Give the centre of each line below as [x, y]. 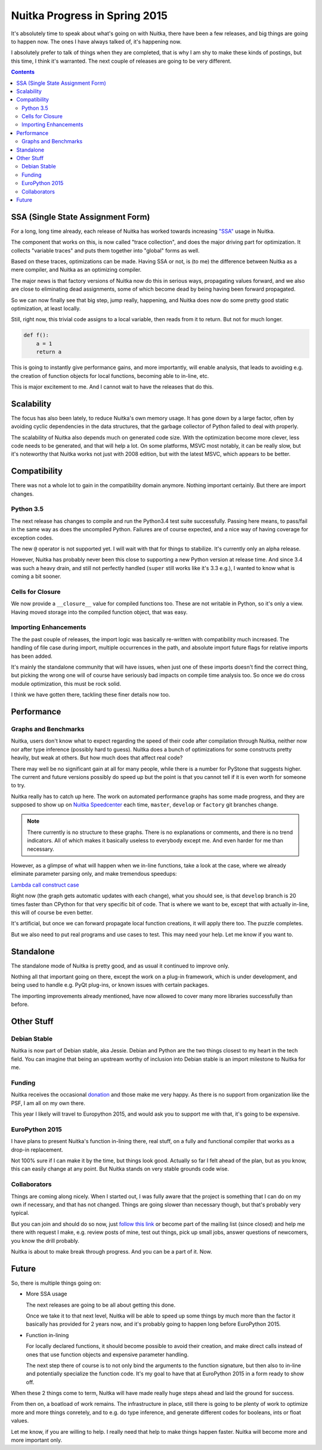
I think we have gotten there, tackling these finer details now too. [91, 695]
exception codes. [32, 538]
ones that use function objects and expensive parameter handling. [107, 1354]
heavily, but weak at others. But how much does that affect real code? [97, 758]
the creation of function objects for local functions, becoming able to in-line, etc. [110, 375]
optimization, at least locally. [46, 308]
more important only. [37, 1440]
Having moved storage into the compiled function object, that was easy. [99, 612]
